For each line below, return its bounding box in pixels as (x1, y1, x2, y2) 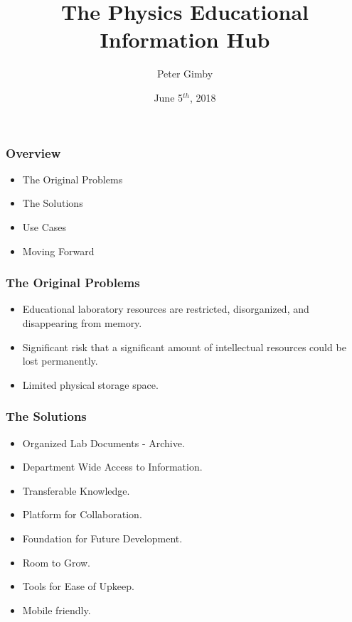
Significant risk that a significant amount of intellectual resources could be (22, 339, 346, 354)
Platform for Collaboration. (22, 507, 142, 522)
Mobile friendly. (22, 602, 91, 617)
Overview (6, 144, 61, 161)
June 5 (154, 90, 183, 104)
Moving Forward (22, 243, 95, 258)
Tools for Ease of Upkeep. (22, 579, 134, 594)
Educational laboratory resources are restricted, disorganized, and (22, 301, 309, 316)
